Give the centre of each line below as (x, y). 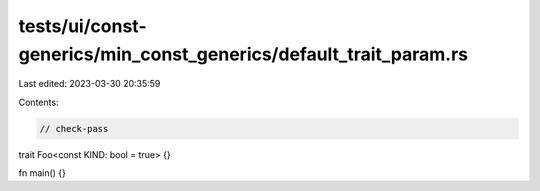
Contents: (38, 102)
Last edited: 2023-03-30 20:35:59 (89, 84)
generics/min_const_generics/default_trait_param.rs (243, 54)
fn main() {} (42, 173)
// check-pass (74, 128)
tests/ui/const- (82, 26)
